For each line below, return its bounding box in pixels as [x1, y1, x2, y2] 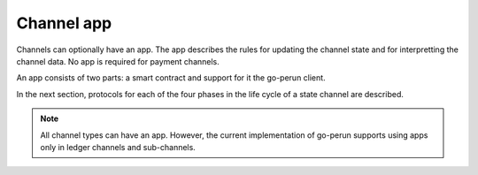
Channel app [16, 13, 112, 33]
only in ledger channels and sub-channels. [40, 141, 197, 152]
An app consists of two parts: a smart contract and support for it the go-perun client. [16, 72, 327, 83]
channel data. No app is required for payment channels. [16, 56, 220, 66]
